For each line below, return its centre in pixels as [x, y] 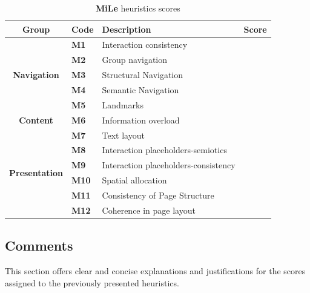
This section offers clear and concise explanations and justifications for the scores [155, 271]
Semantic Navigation [140, 89]
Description [127, 29]
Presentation [36, 172]
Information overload [141, 120]
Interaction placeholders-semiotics [164, 150]
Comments [39, 245]
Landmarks [123, 104]
